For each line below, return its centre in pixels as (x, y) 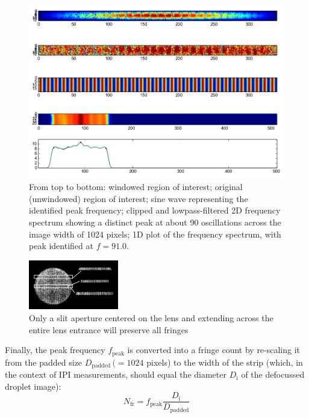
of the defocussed (273, 374)
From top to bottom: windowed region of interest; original (136, 187)
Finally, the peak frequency (55, 350)
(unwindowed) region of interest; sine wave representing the (139, 198)
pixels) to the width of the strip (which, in (225, 362)
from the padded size (44, 362)
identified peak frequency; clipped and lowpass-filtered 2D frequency (155, 210)
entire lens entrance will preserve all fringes (109, 329)
